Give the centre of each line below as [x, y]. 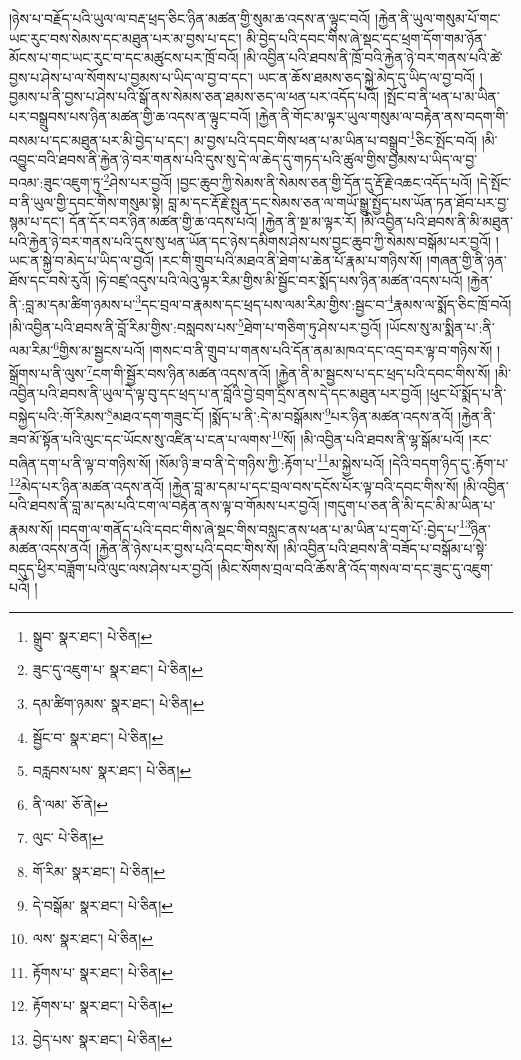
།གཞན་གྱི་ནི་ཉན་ [466, 260]
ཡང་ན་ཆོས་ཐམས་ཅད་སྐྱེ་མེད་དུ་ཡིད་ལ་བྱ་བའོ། [366, 76]
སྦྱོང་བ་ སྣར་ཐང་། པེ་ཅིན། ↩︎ [98, 736]
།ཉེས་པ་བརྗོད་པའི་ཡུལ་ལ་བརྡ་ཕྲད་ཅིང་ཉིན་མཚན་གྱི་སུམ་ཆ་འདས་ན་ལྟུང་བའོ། [190, 18]
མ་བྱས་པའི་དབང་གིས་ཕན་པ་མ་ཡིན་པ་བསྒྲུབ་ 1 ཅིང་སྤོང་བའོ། [335, 138]
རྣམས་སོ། [31, 528]
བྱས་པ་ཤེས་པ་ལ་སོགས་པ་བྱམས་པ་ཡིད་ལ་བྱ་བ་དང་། [131, 76]
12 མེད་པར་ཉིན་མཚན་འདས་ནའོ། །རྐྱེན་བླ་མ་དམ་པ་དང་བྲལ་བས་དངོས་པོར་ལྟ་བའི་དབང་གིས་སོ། [234, 484]
